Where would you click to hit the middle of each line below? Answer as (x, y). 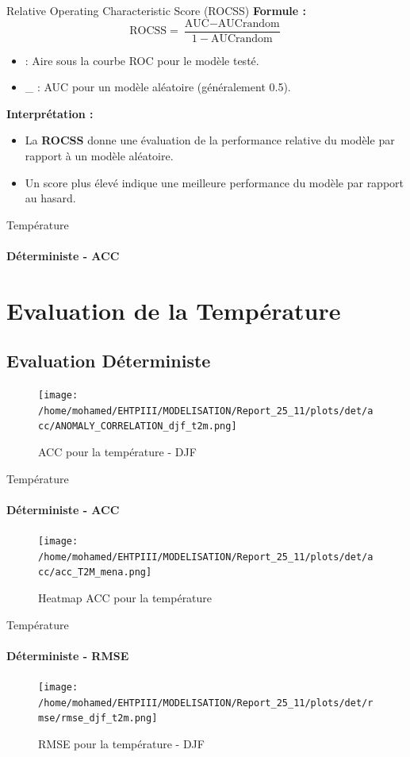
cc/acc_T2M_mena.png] (95, 573)
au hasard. (50, 198)
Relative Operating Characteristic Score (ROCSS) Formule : (157, 10)
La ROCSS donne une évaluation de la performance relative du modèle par (210, 140)
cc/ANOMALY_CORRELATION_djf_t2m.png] (138, 427)
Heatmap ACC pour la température (125, 598)
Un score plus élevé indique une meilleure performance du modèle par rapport (215, 182)
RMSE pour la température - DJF (121, 744)
